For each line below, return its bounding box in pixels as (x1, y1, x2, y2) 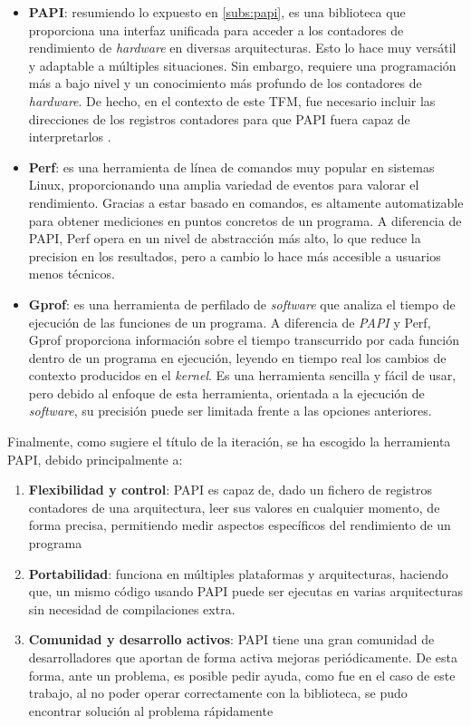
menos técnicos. (28, 264, 115, 283)
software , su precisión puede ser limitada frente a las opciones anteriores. (28, 401, 432, 420)
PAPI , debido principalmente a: (7, 449, 183, 468)
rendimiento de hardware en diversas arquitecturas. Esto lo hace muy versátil (28, 38, 457, 57)
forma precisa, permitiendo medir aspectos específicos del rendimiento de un (28, 515, 451, 535)
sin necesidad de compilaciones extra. (28, 599, 235, 618)
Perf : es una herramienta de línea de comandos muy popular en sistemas (28, 157, 435, 176)
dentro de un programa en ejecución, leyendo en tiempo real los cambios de (28, 348, 447, 367)
